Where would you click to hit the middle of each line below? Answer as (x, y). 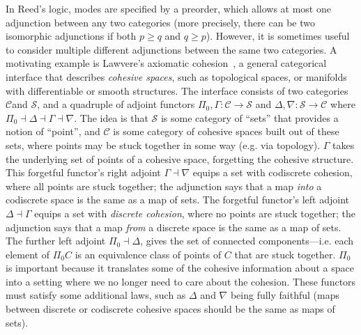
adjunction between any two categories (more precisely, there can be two (160, 22)
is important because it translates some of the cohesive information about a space (180, 268)
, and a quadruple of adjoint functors (116, 104)
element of (28, 254)
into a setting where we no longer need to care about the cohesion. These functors (181, 281)
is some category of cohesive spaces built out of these (226, 131)
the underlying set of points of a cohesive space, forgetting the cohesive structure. (180, 158)
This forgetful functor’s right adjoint (83, 172)
